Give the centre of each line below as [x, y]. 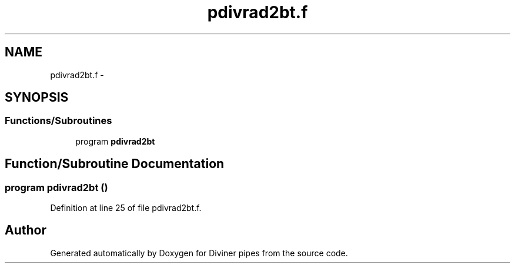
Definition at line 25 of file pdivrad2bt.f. [126, 208]
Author [26, 230]
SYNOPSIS [37, 98]
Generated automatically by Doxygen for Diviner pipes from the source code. [199, 253]
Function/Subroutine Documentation [115, 164]
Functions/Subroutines [58, 121]
